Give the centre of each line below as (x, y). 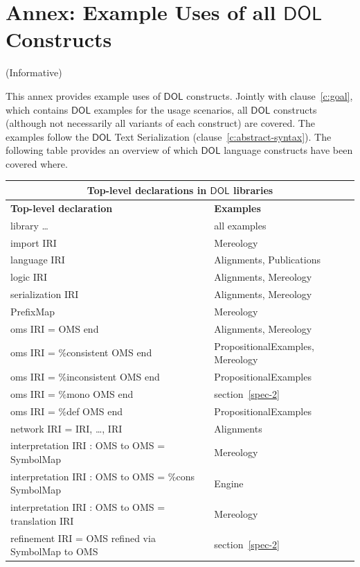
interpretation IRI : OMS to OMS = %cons (102, 476)
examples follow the (47, 136)
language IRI (38, 260)
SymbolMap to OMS (54, 551)
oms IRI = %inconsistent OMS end (85, 376)
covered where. (37, 163)
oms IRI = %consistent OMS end (81, 352)
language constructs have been (288, 150)
